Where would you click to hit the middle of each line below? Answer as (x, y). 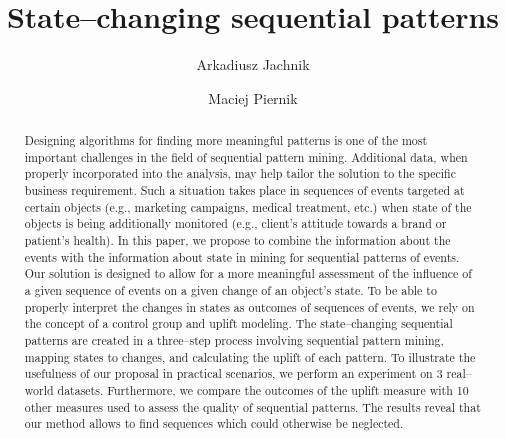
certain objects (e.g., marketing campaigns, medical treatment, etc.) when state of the (248, 206)
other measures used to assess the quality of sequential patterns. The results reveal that (252, 406)
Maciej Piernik (253, 97)
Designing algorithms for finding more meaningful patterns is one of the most (226, 140)
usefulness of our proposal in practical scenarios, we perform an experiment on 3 (233, 373)
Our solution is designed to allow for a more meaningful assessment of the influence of (248, 273)
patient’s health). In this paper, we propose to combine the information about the (237, 240)
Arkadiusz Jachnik (253, 64)
